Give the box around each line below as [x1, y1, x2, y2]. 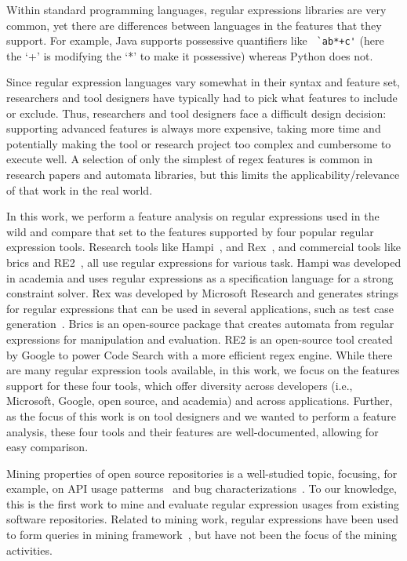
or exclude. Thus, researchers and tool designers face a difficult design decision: [6, 104, 387, 121]
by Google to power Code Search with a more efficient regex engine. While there [6, 346, 393, 362]
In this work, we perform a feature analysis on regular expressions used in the [6, 208, 380, 224]
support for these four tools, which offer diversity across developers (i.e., [6, 377, 353, 393]
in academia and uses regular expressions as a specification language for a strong [6, 269, 394, 286]
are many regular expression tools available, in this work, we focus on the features [6, 362, 400, 378]
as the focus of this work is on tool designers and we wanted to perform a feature [6, 407, 396, 424]
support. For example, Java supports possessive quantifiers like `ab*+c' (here [6, 32, 384, 49]
